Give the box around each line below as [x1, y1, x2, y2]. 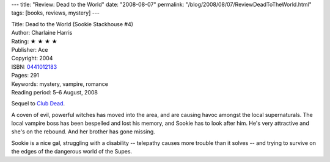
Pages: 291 [11, 72, 39, 79]
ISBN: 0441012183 [11, 63, 57, 70]
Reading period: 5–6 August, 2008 [11, 88, 98, 96]
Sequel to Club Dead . [11, 100, 65, 107]
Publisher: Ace [11, 46, 48, 53]
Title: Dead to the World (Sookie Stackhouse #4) [11, 20, 134, 27]
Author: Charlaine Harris [11, 29, 73, 37]
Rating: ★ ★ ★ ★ [11, 37, 57, 45]
